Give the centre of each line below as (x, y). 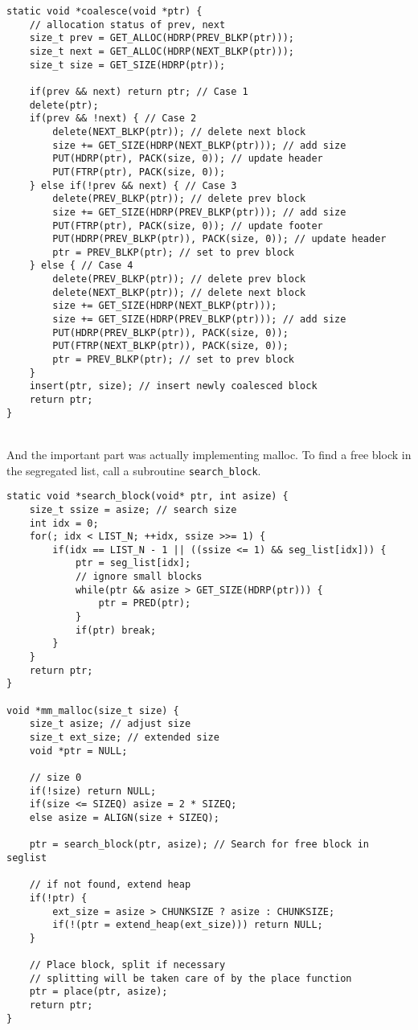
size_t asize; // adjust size (110, 724)
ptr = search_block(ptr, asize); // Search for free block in (199, 845)
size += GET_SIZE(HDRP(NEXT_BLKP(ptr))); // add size (199, 145)
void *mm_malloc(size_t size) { (93, 710)
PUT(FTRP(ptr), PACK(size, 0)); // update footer (188, 226)
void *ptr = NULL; (78, 751)
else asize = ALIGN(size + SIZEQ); (124, 817)
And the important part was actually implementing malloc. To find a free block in (209, 454)
